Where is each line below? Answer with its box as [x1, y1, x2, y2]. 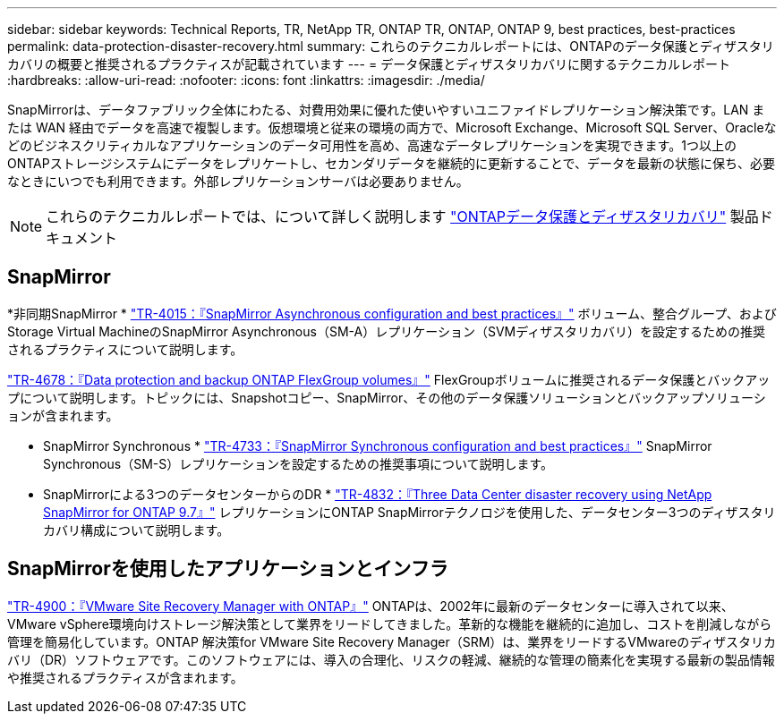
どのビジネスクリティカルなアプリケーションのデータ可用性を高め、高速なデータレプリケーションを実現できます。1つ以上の [7, 138, 737, 153]
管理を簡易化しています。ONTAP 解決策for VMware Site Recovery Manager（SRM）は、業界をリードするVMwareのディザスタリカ [7, 633, 777, 649]
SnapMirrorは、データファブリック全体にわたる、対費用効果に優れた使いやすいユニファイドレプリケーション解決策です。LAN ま [7, 102, 765, 117]
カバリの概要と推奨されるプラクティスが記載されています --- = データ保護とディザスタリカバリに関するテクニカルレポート [7, 56, 731, 72]
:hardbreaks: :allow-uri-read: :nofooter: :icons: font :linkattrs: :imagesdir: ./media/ [7, 72, 485, 88]
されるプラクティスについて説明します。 [7, 341, 243, 357]
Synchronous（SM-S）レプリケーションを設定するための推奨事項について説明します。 [43, 455, 554, 471]
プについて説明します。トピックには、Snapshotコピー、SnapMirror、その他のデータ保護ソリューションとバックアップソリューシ [7, 389, 766, 405]
